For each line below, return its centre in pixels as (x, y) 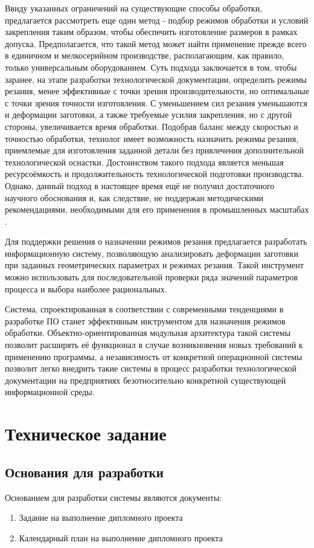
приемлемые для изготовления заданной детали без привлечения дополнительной (155, 150)
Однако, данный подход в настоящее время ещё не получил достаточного (140, 185)
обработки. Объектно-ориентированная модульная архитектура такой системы (148, 333)
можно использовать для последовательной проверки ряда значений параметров (152, 277)
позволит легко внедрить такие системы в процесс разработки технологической (151, 368)
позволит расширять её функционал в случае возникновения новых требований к (154, 345)
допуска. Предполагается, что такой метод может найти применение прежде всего (156, 43)
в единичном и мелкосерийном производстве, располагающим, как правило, (145, 55)
